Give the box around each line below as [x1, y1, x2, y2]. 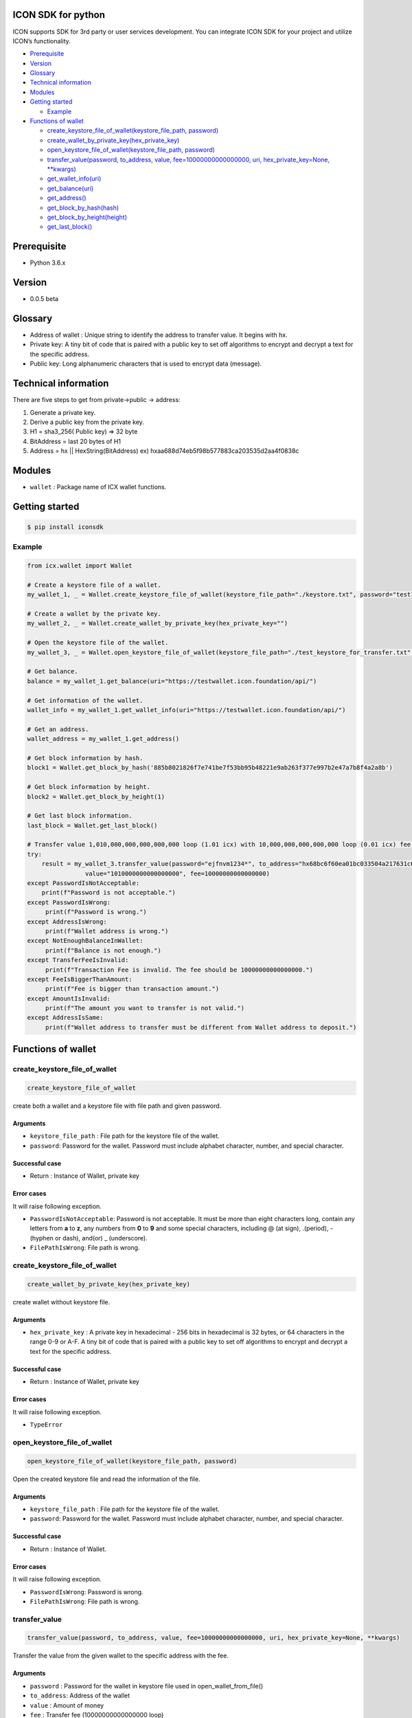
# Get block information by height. [27, 783, 151, 791]
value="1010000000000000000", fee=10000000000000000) [84, 869, 271, 878]
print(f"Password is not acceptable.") [41, 889, 176, 897]
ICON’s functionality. [12, 36, 71, 45]
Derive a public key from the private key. [30, 418, 144, 426]
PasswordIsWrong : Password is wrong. [30, 1587, 144, 1596]
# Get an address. [27, 725, 89, 733]
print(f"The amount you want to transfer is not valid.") [45, 1004, 245, 1012]
